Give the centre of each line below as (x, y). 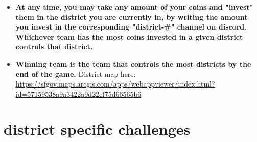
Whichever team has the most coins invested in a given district (129, 36)
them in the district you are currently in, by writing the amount (132, 17)
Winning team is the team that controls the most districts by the (133, 63)
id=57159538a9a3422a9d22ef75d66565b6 (78, 93)
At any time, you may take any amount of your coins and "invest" (134, 7)
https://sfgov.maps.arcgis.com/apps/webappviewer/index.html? (115, 84)
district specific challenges (97, 129)
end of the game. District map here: (76, 74)
